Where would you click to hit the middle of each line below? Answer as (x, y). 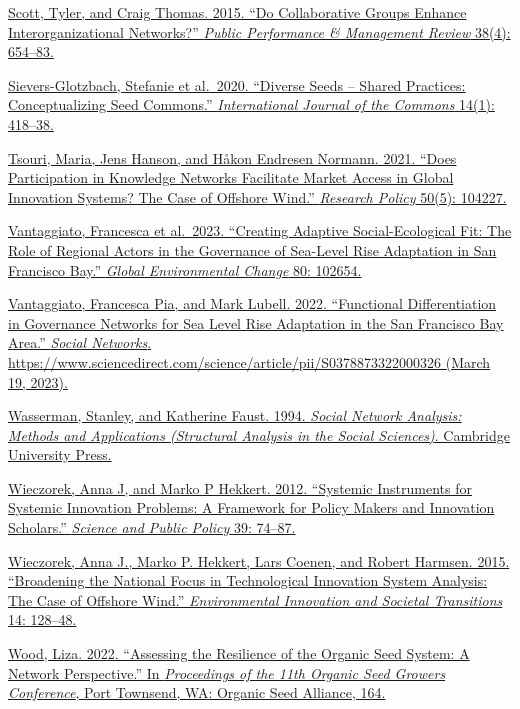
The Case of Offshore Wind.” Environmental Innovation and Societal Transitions (255, 599)
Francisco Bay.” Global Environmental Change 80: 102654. (185, 269)
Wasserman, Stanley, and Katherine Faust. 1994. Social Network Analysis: (235, 415)
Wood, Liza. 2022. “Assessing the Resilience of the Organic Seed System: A (239, 653)
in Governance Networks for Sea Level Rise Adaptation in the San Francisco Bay (256, 322)
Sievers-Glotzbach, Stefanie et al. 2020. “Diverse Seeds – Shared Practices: (237, 84)
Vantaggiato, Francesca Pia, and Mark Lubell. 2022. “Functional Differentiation (252, 303)
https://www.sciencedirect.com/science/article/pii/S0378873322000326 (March (249, 361)
